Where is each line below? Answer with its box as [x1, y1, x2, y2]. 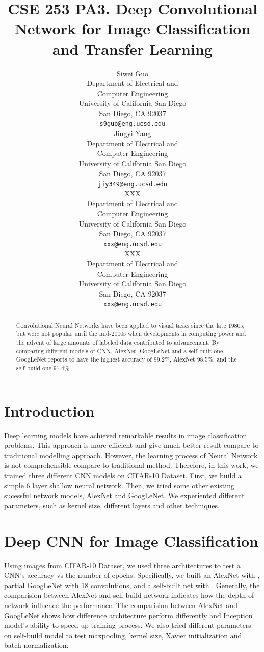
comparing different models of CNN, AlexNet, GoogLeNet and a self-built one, [16, 346, 225, 355]
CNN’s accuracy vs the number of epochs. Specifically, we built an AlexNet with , [4, 570, 260, 580]
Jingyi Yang [114, 128, 151, 139]
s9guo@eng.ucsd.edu [99, 120, 166, 128]
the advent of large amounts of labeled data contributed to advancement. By [16, 338, 220, 347]
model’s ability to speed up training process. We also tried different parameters [4, 620, 251, 631]
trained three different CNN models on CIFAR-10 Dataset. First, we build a [4, 470, 242, 481]
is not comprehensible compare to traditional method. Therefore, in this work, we [4, 460, 259, 470]
